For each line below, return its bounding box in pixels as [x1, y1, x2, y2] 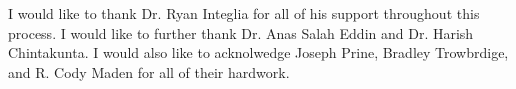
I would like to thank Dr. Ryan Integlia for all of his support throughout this [8, 3, 480, 23]
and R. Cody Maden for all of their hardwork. [8, 61, 290, 82]
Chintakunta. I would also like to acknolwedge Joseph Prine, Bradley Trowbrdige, [8, 42, 509, 63]
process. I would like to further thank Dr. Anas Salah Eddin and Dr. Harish [8, 22, 474, 43]
